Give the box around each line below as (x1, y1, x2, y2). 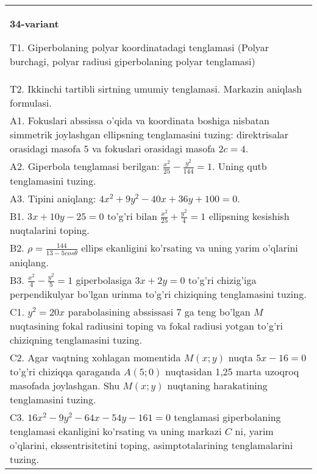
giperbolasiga (76, 272, 132, 287)
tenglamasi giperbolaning (174, 410, 281, 425)
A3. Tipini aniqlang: (10, 191, 96, 205)
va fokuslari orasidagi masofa (91, 141, 216, 155)
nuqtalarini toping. (10, 223, 90, 238)
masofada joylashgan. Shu (10, 378, 120, 393)
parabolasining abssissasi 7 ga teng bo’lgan (68, 305, 251, 319)
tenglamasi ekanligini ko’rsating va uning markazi (10, 424, 222, 439)
